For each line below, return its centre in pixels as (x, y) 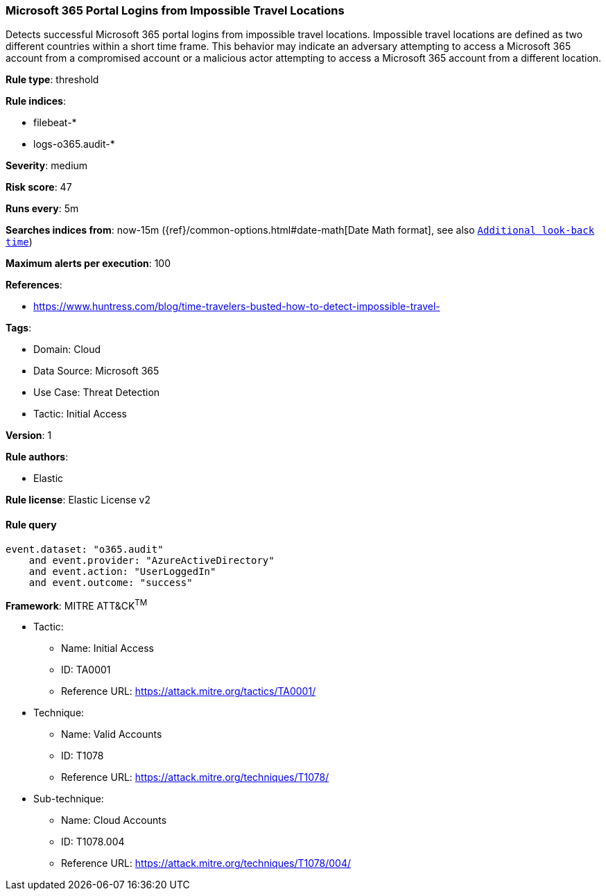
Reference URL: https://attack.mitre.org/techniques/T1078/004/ (206, 863)
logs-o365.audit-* (74, 144)
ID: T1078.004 (93, 842)
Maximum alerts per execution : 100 (88, 264)
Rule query (31, 524)
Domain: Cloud (67, 350)
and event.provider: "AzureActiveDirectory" (151, 560)
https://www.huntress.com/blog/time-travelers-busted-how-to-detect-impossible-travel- (237, 307)
